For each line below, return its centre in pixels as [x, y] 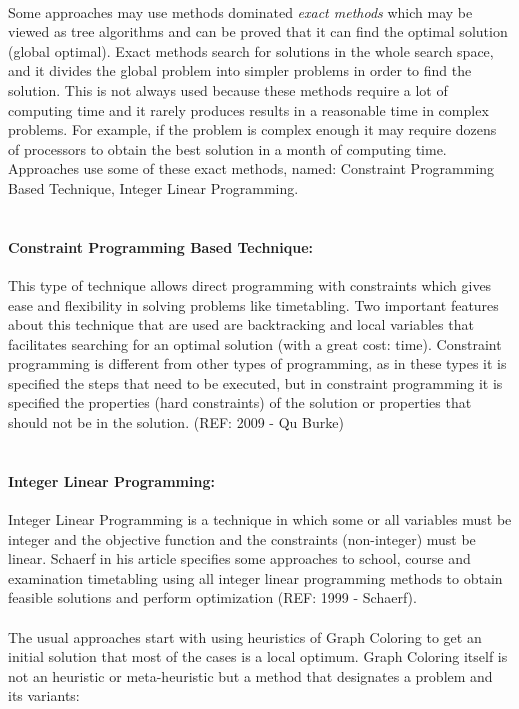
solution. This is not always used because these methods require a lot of [228, 89]
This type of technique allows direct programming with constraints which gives [250, 284]
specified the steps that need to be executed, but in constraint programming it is [255, 382]
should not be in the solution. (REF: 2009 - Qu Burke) [176, 422]
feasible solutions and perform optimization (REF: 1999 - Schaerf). [212, 597]
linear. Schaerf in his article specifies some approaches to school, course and [239, 558]
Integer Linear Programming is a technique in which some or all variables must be [260, 519]
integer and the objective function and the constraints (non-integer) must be [242, 538]
